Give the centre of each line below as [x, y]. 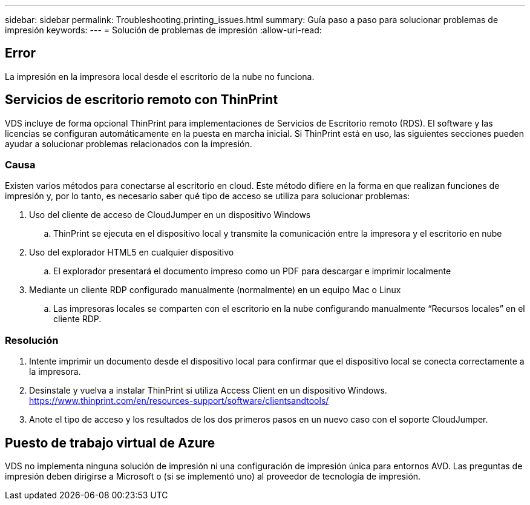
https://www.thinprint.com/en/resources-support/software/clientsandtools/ [179, 401]
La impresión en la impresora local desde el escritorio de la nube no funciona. [160, 76]
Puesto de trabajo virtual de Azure [110, 443]
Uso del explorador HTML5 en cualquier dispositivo [132, 252]
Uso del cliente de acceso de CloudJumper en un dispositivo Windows [170, 215]
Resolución [32, 340]
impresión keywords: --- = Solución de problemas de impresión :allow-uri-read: [163, 30]
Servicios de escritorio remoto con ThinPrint [142, 100]
